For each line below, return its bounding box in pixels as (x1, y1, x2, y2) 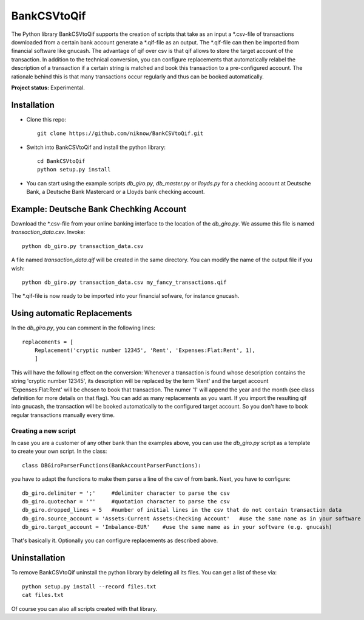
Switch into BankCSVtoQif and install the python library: (26, 143, 166, 151)
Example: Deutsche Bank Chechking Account (11, 204, 187, 214)
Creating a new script (11, 426, 76, 435)
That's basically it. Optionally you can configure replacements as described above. (11, 537, 218, 544)
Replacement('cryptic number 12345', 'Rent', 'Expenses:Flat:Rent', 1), (34, 347, 256, 354)
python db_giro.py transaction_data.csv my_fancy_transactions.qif (22, 279, 227, 286)
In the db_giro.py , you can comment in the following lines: (11, 324, 156, 331)
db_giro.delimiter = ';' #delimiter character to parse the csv (22, 489, 230, 497)
